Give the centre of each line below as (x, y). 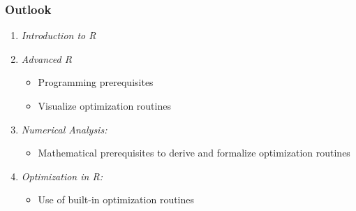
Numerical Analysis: (64, 129)
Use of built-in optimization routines (116, 199)
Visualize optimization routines (104, 105)
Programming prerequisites (96, 82)
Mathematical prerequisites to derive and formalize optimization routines (194, 153)
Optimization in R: (62, 176)
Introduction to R (59, 35)
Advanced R (46, 58)
